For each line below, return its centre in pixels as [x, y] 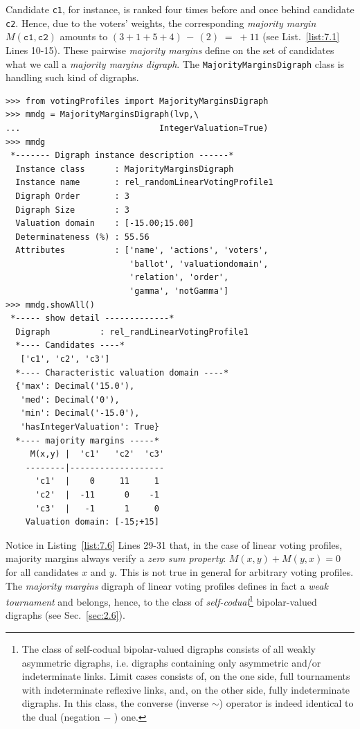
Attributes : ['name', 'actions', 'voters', [142, 251]
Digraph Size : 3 [72, 210]
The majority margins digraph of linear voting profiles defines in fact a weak [167, 585]
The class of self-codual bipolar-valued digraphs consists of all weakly [169, 648]
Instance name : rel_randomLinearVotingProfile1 [144, 183]
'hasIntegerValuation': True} [90, 427]
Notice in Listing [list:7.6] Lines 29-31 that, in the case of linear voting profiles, [174, 544]
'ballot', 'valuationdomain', [199, 264]
